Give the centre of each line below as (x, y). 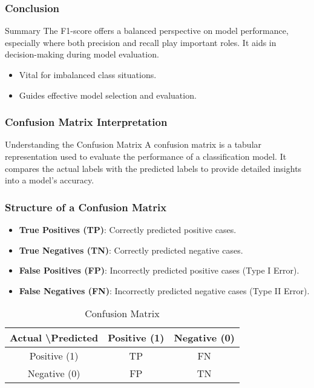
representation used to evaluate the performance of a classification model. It (146, 156)
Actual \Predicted (54, 338)
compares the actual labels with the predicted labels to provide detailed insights (153, 168)
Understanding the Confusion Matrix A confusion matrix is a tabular (133, 144)
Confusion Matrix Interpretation (86, 122)
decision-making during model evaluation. (82, 54)
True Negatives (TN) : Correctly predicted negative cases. (131, 250)
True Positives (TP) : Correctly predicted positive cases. (128, 229)
